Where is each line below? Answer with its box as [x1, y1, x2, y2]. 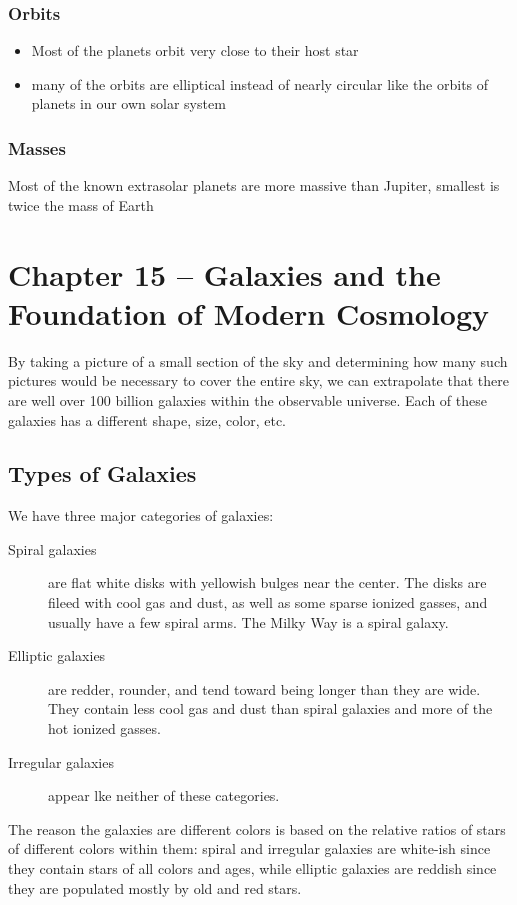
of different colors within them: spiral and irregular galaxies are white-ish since [8, 838, 491, 859]
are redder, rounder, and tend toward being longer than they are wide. [48, 678, 481, 699]
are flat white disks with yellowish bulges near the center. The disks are [48, 572, 487, 593]
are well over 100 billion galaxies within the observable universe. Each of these [8, 389, 487, 410]
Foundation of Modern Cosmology [8, 292, 490, 333]
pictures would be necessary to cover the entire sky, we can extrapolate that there [8, 370, 509, 391]
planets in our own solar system [31, 93, 226, 114]
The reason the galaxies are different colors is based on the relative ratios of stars [8, 818, 506, 839]
